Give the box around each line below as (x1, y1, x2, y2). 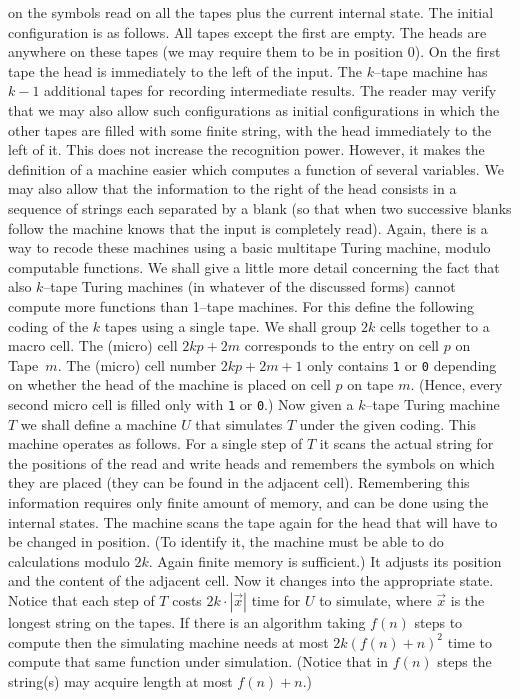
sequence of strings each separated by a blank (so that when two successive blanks (8, 197, 512, 218)
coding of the (8, 315, 89, 336)
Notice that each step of (8, 589, 155, 610)
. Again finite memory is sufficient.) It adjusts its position (148, 550, 502, 571)
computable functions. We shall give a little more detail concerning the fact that (8, 256, 500, 277)
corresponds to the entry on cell (244, 335, 440, 356)
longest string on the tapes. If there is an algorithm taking (8, 611, 366, 632)
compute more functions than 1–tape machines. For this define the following (8, 295, 475, 316)
